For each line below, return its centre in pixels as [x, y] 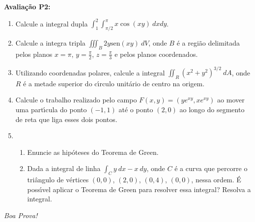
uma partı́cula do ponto [51, 109]
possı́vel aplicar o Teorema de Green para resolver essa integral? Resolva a [139, 189]
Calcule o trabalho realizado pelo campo [76, 100]
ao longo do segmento [212, 109]
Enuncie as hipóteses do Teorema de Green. [93, 152]
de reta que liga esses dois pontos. [66, 119]
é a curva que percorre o [211, 168]
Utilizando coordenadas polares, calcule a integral [90, 72]
